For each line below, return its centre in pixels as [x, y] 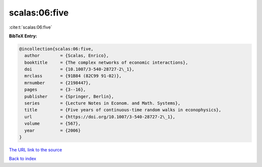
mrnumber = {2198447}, [58, 83]
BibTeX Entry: [23, 36]
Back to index [23, 159]
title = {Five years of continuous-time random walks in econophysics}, [123, 110]
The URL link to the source [36, 150]
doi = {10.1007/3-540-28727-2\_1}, [79, 69]
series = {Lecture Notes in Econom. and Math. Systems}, [102, 103]
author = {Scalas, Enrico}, [67, 56]
